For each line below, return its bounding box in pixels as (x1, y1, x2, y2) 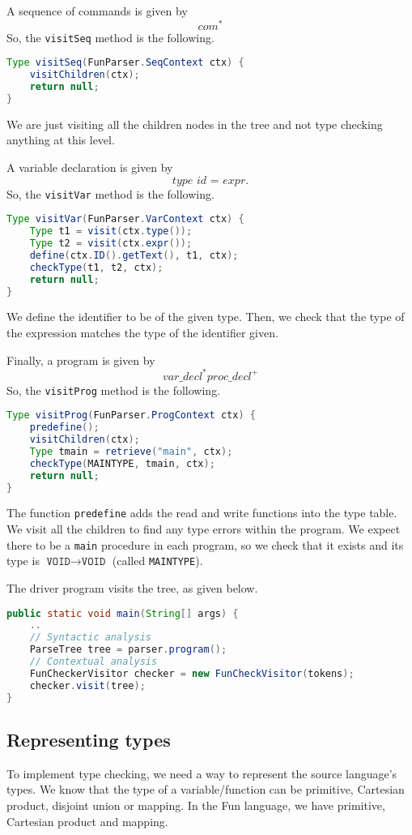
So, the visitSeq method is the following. (6, 28, 214, 45)
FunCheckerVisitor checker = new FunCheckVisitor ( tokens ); (29, 667, 355, 679)
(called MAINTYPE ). (112, 552, 203, 569)
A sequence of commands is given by (6, 2, 188, 19)
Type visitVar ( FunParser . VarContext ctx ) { (6, 213, 244, 225)
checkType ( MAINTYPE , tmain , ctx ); (29, 457, 215, 469)
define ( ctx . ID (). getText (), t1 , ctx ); (29, 249, 239, 261)
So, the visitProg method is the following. (6, 381, 221, 398)
